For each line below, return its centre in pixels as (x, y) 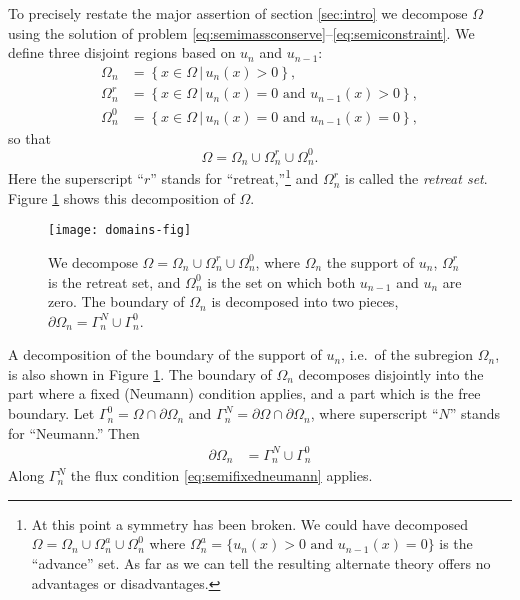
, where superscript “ (374, 413)
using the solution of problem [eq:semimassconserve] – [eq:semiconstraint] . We (241, 32)
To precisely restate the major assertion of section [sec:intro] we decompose (238, 13)
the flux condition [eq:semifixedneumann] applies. (221, 475)
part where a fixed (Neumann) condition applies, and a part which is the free (244, 393)
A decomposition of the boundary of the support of (165, 354)
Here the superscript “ (76, 178)
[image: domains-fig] (120, 230)
